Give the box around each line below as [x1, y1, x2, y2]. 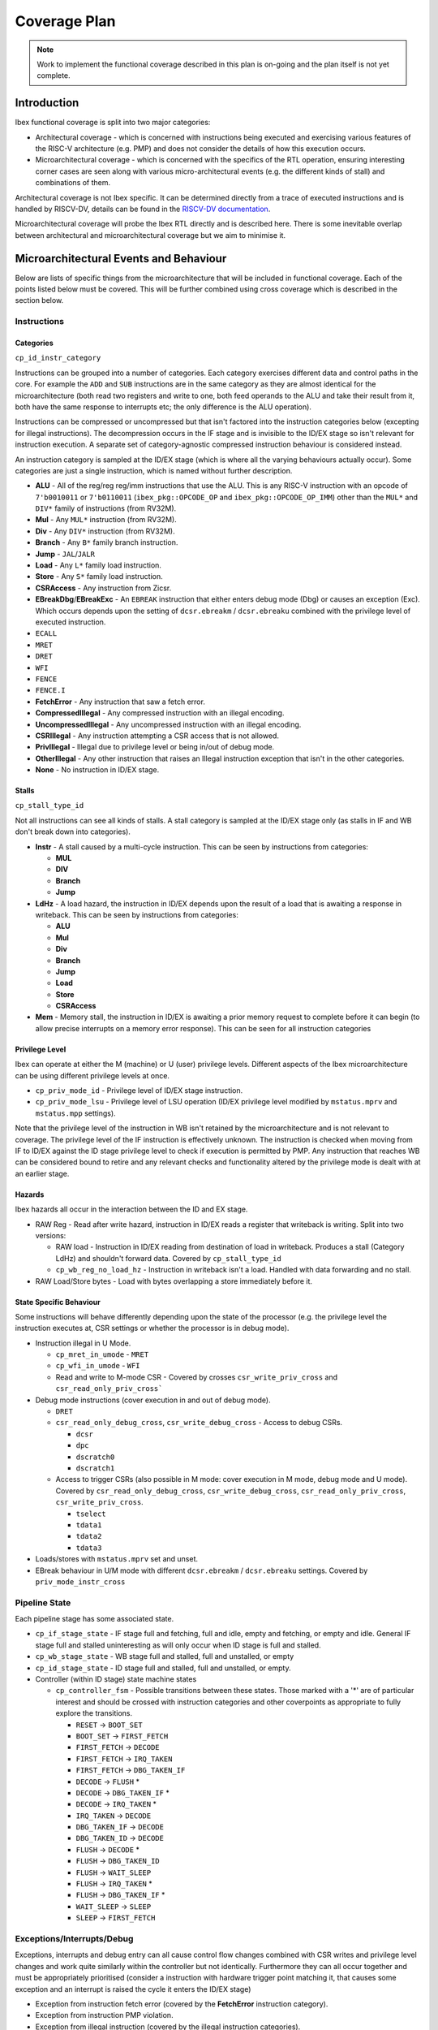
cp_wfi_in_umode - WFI [55, 1361, 141, 1371]
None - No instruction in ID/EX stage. [35, 765, 160, 775]
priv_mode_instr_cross [35, 1577, 126, 1587]
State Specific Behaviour [15, 1297, 101, 1307]
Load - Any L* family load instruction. [35, 560, 162, 570]
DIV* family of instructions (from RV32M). [35, 503, 177, 513]
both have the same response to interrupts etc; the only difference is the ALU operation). [15, 402, 312, 412]
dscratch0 [75, 1452, 115, 1462]
